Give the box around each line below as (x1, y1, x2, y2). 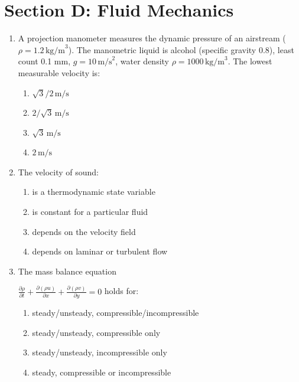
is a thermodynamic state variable (32, 185, 155, 198)
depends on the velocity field (32, 225, 136, 237)
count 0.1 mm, (18, 55, 71, 67)
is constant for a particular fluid (32, 205, 148, 218)
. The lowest (227, 55, 272, 67)
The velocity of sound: (18, 165, 99, 178)
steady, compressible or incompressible (32, 365, 171, 378)
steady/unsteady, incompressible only (32, 346, 167, 358)
